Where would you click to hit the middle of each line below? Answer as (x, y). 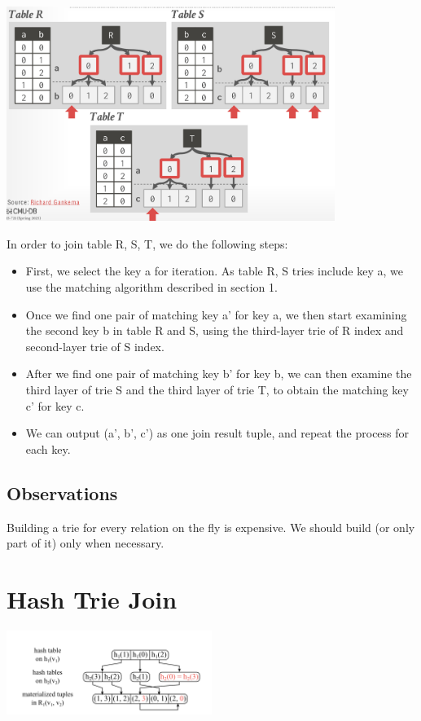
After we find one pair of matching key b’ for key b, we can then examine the (219, 374)
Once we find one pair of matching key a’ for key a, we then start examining (216, 314)
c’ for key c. (55, 405)
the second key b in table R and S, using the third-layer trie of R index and (215, 330)
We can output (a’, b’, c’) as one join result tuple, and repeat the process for (217, 433)
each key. (48, 448)
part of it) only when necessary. (86, 543)
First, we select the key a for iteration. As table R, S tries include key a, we (214, 271)
